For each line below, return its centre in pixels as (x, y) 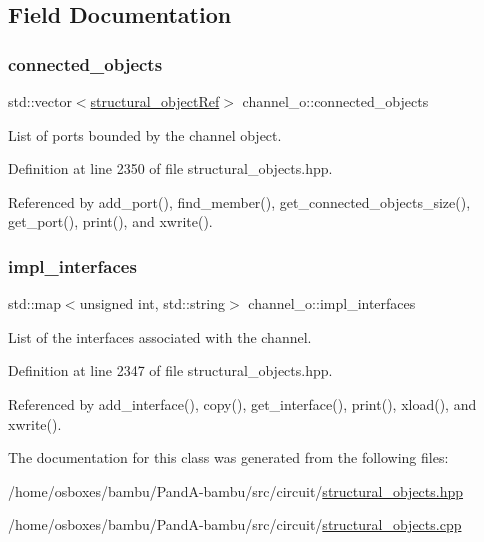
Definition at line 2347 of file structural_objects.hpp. (170, 370)
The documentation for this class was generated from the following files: (228, 457)
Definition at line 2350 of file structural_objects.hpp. (170, 168)
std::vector (40, 101)
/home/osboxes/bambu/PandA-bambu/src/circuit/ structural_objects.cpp (235, 524)
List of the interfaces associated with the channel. (160, 336)
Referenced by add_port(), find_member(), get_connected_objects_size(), (239, 201)
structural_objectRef (155, 101)
